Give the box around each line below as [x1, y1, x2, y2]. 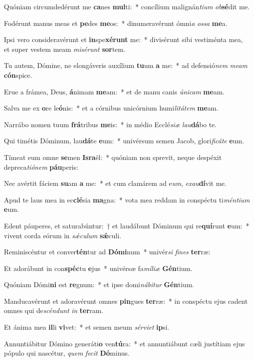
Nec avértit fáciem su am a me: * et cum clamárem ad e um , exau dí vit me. [4, 178, 227, 188]
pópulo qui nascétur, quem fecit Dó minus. [4, 348, 130, 358]
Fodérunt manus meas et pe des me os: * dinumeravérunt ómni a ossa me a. [4, 18, 228, 28]
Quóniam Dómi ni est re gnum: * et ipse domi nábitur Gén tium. [4, 279, 194, 290]
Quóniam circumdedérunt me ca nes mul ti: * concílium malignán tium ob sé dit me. [4, 1, 250, 11]
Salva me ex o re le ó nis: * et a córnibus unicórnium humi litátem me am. [4, 103, 219, 113]
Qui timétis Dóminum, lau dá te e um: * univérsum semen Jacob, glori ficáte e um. [4, 135, 244, 146]
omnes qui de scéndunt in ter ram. [4, 305, 104, 316]
